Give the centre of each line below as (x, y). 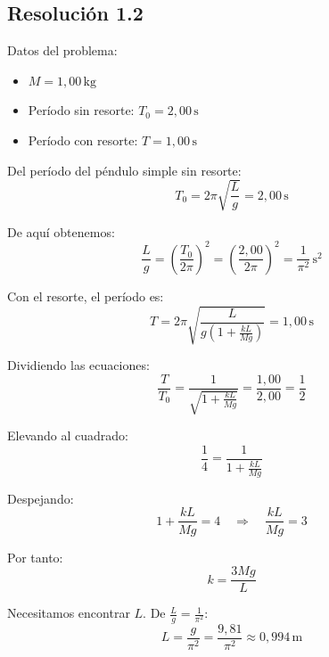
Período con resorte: (83, 140)
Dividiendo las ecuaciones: (78, 364)
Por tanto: (35, 557)
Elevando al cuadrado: (68, 435)
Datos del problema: (62, 50)
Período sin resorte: (81, 110)
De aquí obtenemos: (61, 231)
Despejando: (41, 498)
